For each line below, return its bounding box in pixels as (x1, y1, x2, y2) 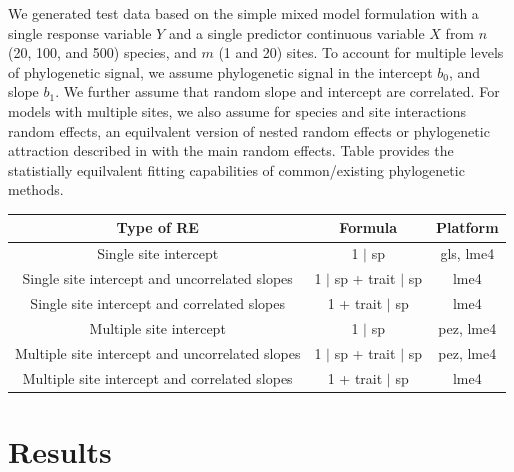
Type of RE (116, 217, 199, 238)
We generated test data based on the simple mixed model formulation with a (8, 3, 479, 23)
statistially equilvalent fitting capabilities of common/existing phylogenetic (8, 159, 465, 180)
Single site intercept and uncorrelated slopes (22, 268, 293, 289)
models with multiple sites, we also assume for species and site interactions (8, 100, 467, 121)
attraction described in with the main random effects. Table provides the (8, 140, 454, 161)
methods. (8, 179, 64, 200)
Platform (436, 217, 499, 238)
